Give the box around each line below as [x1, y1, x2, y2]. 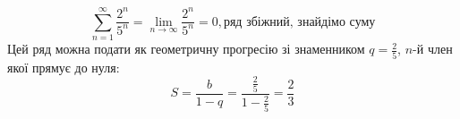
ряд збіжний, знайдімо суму [223, 15, 376, 29]
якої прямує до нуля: [7, 57, 120, 76]
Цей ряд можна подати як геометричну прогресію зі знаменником [7, 39, 365, 58]
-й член [413, 39, 453, 58]
